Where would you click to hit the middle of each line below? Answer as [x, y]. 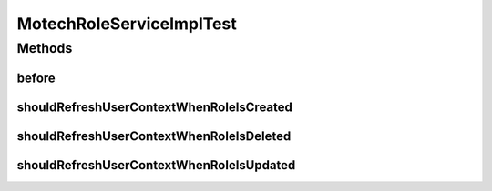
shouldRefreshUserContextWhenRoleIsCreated [155, 107]
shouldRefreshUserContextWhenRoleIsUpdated [156, 165]
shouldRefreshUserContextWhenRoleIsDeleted [154, 136]
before [36, 78]
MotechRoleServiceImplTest [127, 24]
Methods [45, 48]
